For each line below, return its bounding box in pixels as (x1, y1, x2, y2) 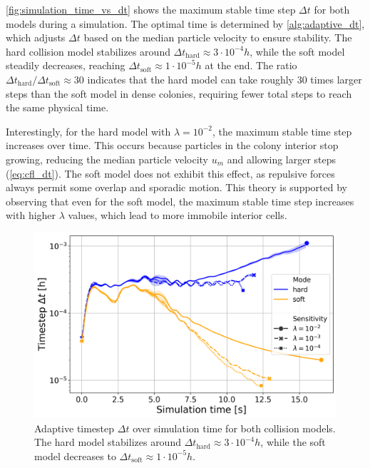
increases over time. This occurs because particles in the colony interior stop (6, 138, 339, 153)
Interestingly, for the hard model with (6, 123, 171, 138)
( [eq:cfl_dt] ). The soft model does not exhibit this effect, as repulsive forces (6, 166, 335, 180)
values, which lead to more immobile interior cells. (68, 208, 287, 223)
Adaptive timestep (34, 420, 115, 435)
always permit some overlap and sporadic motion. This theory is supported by (6, 180, 347, 195)
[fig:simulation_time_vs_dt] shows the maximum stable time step (6, 2, 296, 16)
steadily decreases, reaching (6, 58, 125, 73)
